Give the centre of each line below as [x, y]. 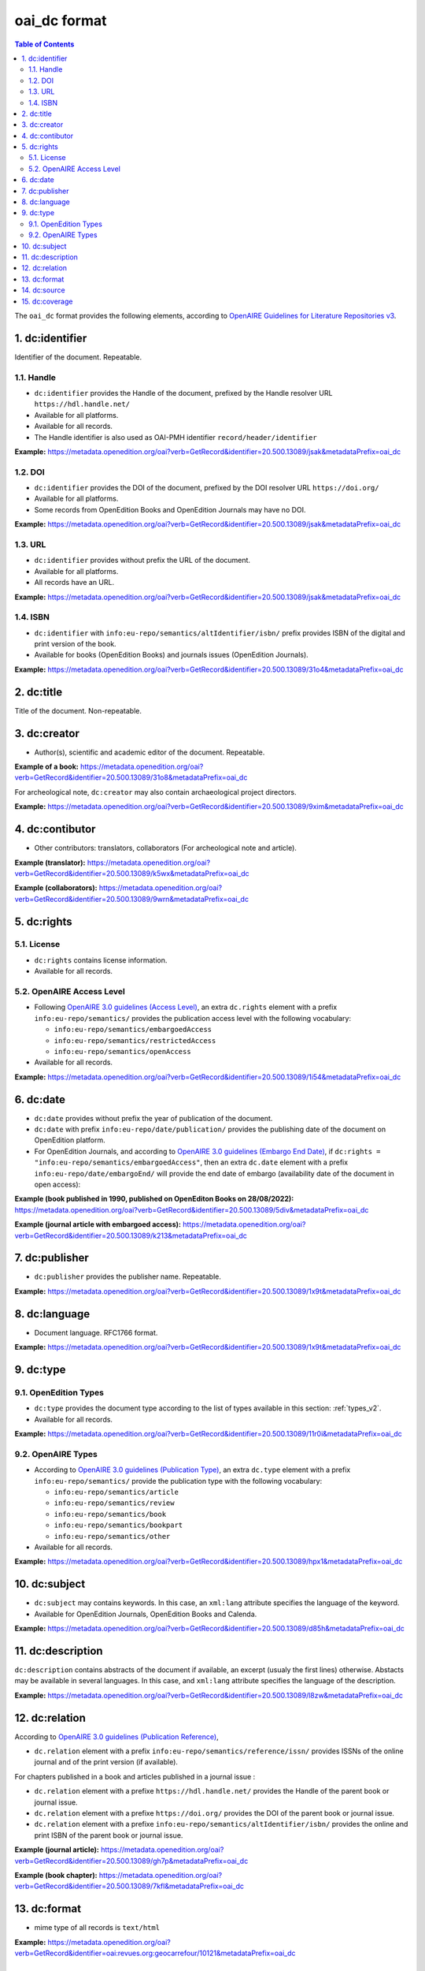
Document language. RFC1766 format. [96, 1332]
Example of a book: [46, 767]
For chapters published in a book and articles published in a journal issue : [135, 1776]
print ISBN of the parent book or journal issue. [109, 1835]
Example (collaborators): [56, 888]
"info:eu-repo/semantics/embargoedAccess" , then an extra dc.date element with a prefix [191, 1162]
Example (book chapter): [56, 1875]
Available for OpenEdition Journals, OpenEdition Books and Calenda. [146, 1614]
